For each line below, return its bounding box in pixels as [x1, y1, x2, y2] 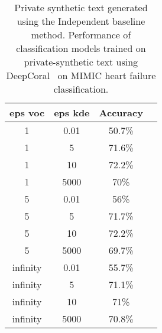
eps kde [54, 106, 90, 119]
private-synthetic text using [24, 55, 138, 68]
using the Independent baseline [17, 14, 145, 28]
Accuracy [99, 106, 143, 119]
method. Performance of [31, 28, 131, 41]
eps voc [9, 106, 45, 119]
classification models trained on [16, 41, 146, 55]
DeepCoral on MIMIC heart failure [6, 68, 156, 82]
